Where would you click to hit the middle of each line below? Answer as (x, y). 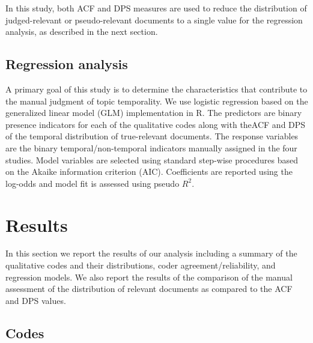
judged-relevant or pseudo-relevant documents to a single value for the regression (154, 20)
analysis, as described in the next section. (82, 32)
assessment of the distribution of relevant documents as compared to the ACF (149, 289)
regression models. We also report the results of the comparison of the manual (149, 277)
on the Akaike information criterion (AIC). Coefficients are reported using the (149, 171)
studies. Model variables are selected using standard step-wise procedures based (152, 159)
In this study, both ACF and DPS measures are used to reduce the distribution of (156, 8)
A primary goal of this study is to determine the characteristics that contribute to (156, 89)
